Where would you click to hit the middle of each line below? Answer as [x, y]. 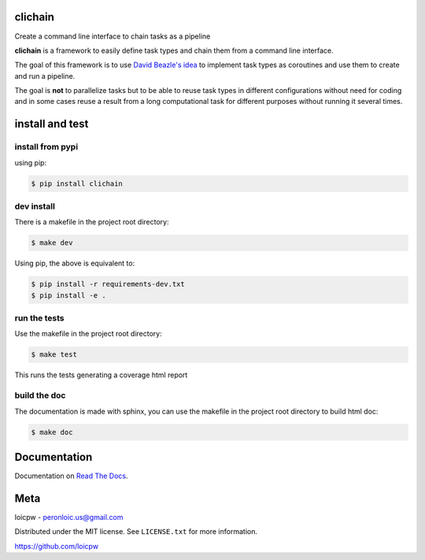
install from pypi [46, 147]
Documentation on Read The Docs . [71, 476]
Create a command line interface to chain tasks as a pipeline [113, 36]
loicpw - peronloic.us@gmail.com [69, 517]
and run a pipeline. [45, 76]
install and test [52, 124]
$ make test [54, 355]
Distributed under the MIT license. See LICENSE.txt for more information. [136, 532]
